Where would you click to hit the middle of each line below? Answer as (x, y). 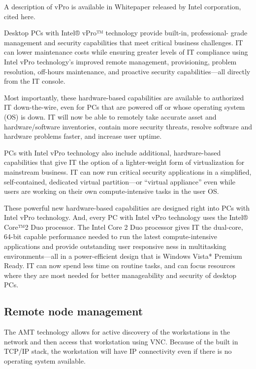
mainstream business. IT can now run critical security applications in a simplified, (128, 171)
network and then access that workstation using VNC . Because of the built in (121, 341)
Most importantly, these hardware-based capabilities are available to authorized (124, 97)
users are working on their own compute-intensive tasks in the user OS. (112, 191)
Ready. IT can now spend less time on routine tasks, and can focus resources (120, 265)
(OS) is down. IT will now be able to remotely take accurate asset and (110, 116)
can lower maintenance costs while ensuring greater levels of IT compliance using (126, 52)
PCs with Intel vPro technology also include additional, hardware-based (112, 152)
